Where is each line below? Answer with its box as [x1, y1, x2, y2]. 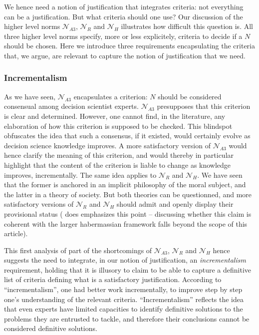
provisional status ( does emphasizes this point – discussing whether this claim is [4, 208, 252, 219]
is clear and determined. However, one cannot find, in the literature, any [4, 110, 226, 121]
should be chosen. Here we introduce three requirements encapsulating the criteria [4, 40, 256, 51]
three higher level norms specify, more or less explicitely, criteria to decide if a [4, 30, 243, 41]
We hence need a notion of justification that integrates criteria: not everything [4, 1, 244, 11]
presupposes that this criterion [157, 101, 251, 111]
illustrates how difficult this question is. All [121, 21, 253, 31]
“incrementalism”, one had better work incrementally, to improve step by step [4, 284, 243, 295]
